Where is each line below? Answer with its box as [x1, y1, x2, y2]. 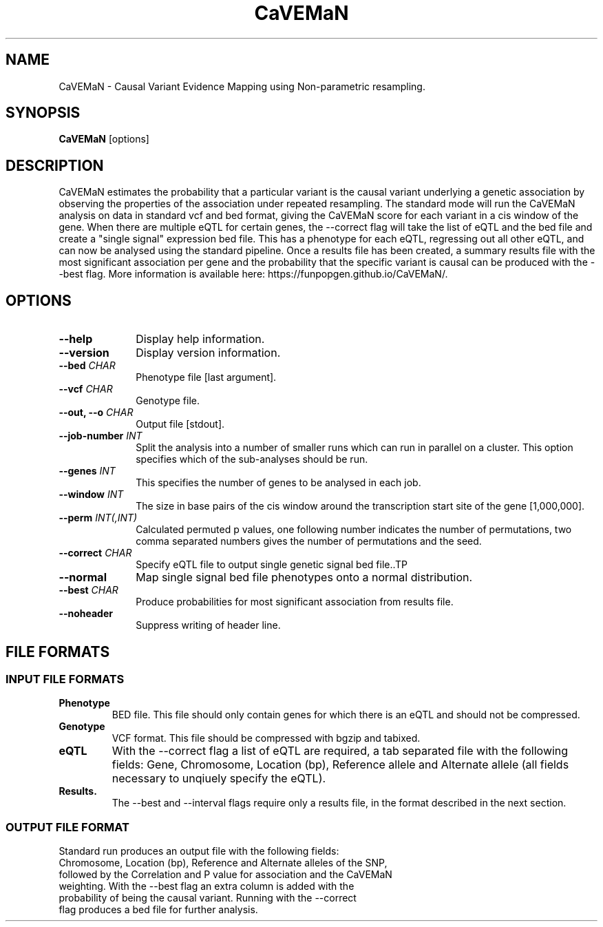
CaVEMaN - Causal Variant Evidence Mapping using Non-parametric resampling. [59, 80, 425, 92]
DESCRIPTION [6, 156, 104, 174]
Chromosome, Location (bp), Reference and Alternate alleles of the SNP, [59, 857, 388, 869]
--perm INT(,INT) [59, 512, 138, 524]
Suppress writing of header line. [136, 619, 281, 632]
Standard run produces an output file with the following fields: [59, 845, 339, 857]
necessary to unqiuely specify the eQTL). [112, 771, 326, 786]
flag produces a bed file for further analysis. [59, 904, 258, 916]
